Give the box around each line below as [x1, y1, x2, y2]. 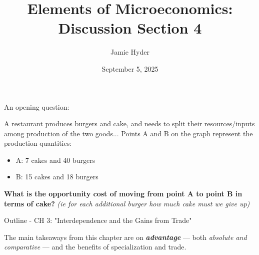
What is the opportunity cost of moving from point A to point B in [4, 188, 242, 199]
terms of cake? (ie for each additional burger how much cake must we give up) [4, 198, 250, 208]
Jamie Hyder [110, 47, 149, 57]
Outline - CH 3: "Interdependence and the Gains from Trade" [4, 215, 192, 225]
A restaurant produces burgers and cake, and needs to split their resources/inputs [4, 118, 255, 129]
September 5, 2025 [101, 63, 158, 74]
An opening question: [4, 101, 69, 112]
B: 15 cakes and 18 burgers [15, 171, 98, 182]
